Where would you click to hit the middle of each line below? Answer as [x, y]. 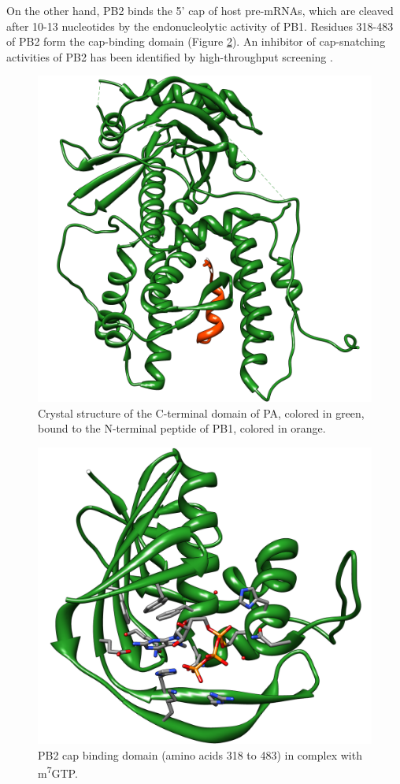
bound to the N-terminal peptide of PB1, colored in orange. [182, 428]
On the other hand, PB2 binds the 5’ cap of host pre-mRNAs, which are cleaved [200, 10]
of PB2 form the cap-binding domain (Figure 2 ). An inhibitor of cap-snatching [196, 41]
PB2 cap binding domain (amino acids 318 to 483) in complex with [200, 754]
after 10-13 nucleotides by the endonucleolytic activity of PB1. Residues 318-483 [200, 26]
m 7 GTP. [58, 772]
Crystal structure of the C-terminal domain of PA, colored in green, [201, 412]
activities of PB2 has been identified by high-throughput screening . [170, 56]
